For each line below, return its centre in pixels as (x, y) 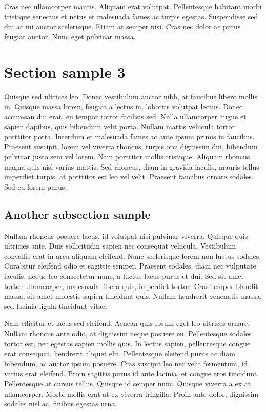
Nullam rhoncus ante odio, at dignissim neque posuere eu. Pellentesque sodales (128, 333)
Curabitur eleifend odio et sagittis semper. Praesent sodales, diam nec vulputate (130, 266)
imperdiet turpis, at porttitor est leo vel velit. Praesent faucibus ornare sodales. (129, 177)
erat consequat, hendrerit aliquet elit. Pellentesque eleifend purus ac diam (120, 353)
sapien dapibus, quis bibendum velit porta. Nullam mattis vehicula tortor (120, 126)
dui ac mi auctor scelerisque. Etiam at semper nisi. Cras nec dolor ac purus (122, 26)
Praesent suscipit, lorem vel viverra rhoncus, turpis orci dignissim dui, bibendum (131, 146)
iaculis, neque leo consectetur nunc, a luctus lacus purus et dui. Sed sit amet (124, 276)
